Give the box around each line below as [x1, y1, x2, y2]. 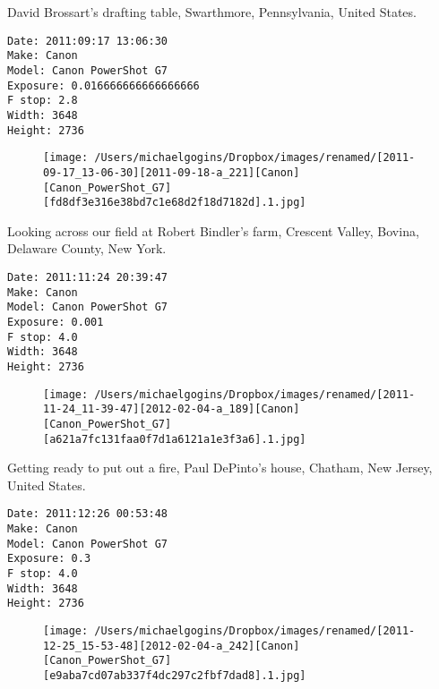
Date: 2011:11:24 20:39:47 [7, 271, 168, 284]
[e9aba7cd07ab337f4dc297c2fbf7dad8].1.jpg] [43, 668, 306, 682]
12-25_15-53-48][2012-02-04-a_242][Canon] [43, 639, 300, 652]
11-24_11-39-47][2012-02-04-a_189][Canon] [43, 403, 300, 416]
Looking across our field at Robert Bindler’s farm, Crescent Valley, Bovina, [7, 221, 419, 240]
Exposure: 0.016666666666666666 [7, 79, 200, 92]
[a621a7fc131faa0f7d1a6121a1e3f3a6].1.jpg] [43, 432, 306, 446]
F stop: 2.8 [7, 94, 78, 107]
